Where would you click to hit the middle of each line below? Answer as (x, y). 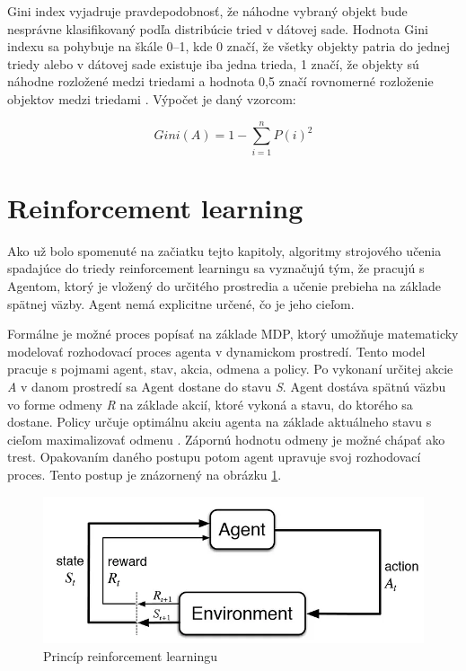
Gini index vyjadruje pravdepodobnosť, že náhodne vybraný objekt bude (207, 11)
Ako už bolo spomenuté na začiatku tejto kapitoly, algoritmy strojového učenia (224, 250)
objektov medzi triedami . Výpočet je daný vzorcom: (152, 98)
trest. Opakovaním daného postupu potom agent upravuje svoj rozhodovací (214, 457)
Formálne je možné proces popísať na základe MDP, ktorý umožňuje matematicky (233, 334)
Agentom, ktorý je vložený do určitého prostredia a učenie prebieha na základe (224, 286)
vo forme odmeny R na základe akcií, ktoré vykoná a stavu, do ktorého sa (210, 404)
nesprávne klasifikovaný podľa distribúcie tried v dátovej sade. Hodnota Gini (218, 28)
